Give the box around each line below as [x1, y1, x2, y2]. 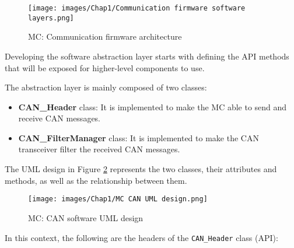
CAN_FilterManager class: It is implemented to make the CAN [18, 131, 259, 144]
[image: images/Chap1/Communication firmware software [28, 4, 246, 12]
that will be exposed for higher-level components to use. [5, 61, 205, 74]
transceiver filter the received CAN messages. [18, 143, 180, 155]
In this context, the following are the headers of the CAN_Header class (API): [5, 231, 278, 243]
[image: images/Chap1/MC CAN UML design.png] [28, 195, 208, 204]
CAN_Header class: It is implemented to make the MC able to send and [18, 100, 287, 113]
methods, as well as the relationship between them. [5, 174, 187, 186]
